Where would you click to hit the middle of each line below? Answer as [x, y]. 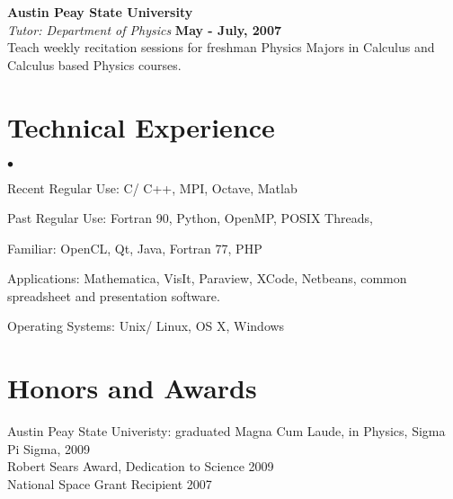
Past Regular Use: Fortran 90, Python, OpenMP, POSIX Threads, [190, 218]
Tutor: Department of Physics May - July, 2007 [145, 29]
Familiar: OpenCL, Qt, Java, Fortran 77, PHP [135, 248]
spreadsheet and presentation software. [114, 295]
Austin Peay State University [100, 12]
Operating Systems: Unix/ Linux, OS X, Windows [146, 326]
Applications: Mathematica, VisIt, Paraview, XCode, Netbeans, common [207, 278]
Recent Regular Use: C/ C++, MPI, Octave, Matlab [152, 187]
